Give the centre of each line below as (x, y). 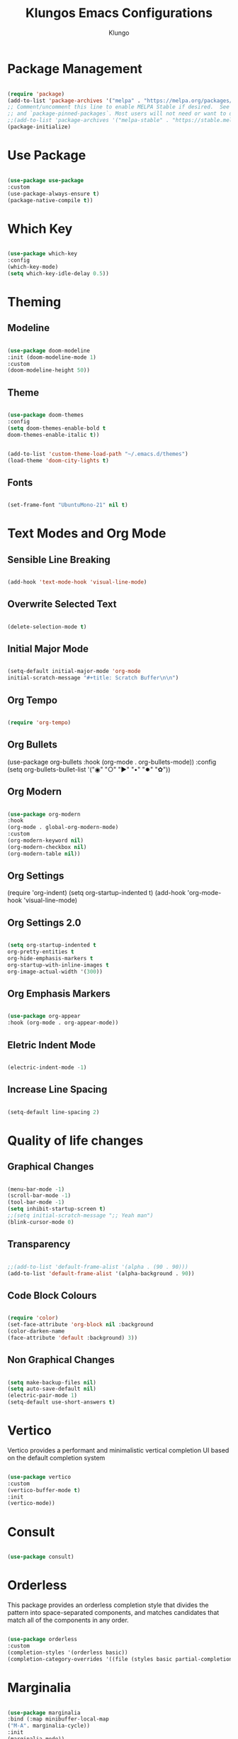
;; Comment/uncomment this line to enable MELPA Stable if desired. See (119, 107)
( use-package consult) (41, 1557)
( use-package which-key (42, 254)
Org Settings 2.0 (44, 922)
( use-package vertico (39, 1477)
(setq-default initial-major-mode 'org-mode (74, 672)
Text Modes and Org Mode (87, 534)
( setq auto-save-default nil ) (52, 1389)
